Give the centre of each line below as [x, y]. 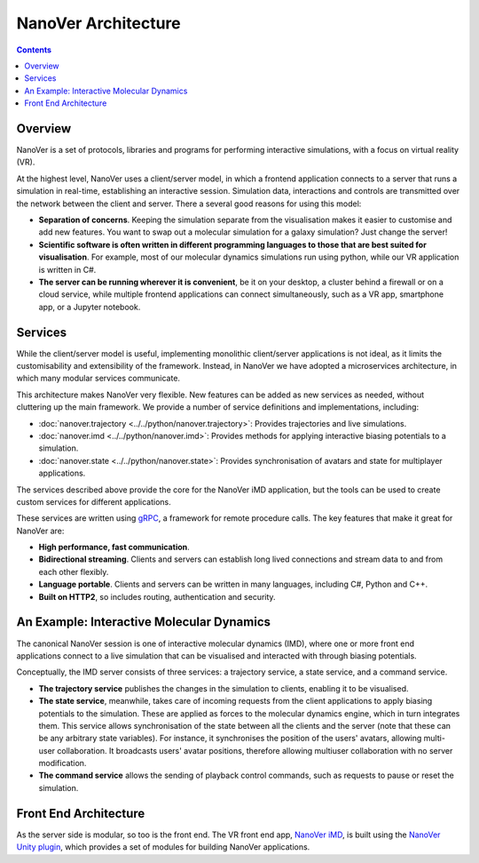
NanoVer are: [40, 531]
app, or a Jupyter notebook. [90, 307]
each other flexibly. [74, 571]
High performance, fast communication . [114, 547]
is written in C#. [67, 269]
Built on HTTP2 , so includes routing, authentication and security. [157, 596]
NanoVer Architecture [98, 23]
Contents [34, 50]
